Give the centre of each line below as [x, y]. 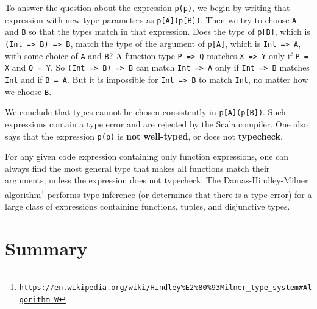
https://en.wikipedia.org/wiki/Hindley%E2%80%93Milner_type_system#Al [166, 287]
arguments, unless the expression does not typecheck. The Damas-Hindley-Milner [157, 180]
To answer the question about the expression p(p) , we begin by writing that [148, 7]
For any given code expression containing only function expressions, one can [147, 156]
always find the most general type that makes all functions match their [137, 168]
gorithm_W [39, 300]
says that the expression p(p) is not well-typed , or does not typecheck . [144, 136]
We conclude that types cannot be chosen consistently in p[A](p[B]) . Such [145, 112]
